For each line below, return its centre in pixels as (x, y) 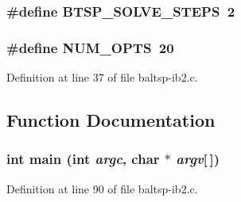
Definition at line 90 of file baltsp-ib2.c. (102, 188)
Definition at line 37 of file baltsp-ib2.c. (102, 77)
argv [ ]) (198, 159)
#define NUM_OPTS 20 (90, 47)
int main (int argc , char (83, 159)
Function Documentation (111, 120)
